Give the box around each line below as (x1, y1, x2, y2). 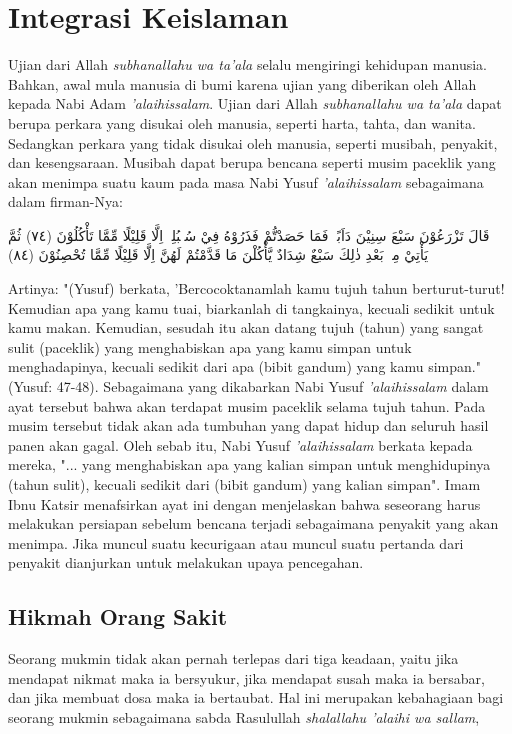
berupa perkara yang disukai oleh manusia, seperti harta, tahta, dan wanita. (8, 112, 476, 133)
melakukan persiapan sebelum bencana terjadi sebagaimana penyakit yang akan (8, 513, 499, 534)
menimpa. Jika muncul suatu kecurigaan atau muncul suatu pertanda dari (8, 532, 464, 553)
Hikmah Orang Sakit (8, 601, 228, 632)
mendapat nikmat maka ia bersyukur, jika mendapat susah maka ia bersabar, (8, 667, 485, 688)
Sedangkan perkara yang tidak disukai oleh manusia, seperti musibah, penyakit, (8, 132, 498, 153)
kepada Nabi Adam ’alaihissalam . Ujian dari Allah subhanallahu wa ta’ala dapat (8, 93, 502, 114)
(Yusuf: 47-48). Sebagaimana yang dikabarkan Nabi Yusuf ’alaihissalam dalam (8, 376, 489, 397)
